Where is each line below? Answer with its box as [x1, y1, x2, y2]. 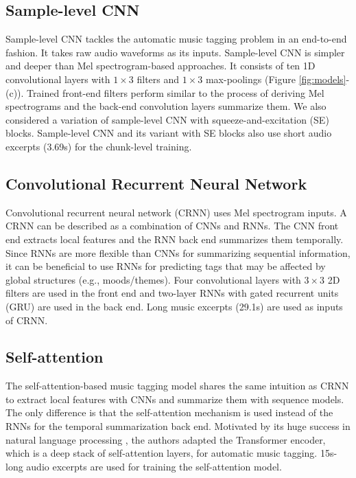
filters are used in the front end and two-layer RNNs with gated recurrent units [5, 286, 339, 300]
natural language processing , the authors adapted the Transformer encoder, [5, 432, 326, 446]
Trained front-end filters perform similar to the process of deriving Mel [27, 85, 324, 100]
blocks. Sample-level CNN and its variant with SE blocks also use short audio [5, 126, 332, 140]
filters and [137, 71, 180, 86]
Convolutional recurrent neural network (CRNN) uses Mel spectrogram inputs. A [5, 205, 347, 219]
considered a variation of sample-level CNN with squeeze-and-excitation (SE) [5, 112, 329, 126]
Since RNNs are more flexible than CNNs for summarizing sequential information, [5, 245, 351, 260]
